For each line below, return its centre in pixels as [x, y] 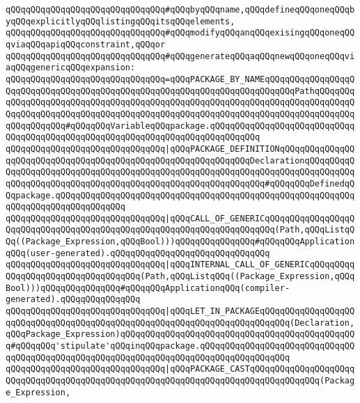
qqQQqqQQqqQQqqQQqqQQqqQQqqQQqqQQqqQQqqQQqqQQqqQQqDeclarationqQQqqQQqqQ [180, 160]
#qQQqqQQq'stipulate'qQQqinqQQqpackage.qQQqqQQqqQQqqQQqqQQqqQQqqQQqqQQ [183, 346]
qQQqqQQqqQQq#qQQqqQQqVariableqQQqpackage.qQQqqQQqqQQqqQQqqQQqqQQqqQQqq [180, 126]
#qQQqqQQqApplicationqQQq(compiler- [205, 288]
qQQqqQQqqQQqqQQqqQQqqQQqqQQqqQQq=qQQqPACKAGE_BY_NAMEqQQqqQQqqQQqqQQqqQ [180, 79]
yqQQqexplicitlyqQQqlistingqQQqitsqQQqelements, [120, 21]
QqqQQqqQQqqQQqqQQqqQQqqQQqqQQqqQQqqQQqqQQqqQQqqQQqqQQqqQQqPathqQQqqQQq [180, 91]
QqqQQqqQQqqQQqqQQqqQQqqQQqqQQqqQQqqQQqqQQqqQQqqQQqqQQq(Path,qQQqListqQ [180, 230]
